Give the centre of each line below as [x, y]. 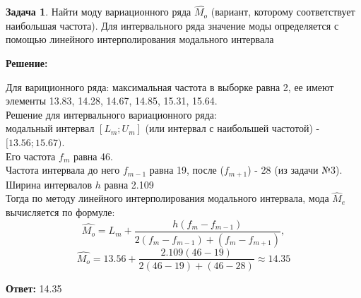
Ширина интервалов [49, 184]
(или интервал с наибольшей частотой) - [232, 128]
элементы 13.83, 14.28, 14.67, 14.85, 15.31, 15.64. [112, 101]
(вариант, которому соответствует [283, 12]
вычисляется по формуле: [60, 212]
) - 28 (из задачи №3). [295, 170]
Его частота [31, 156]
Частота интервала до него [63, 170]
